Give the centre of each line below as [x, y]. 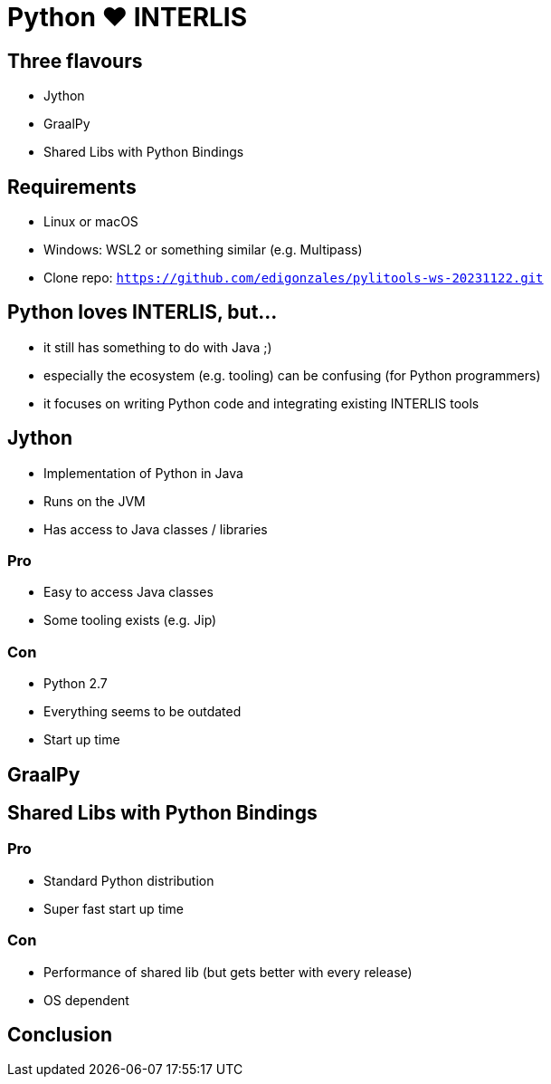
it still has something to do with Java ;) [158, 347]
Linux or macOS [91, 222]
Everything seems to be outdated [142, 712]
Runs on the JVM [95, 501]
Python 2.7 [76, 684]
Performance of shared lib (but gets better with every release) [228, 972]
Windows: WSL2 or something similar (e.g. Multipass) [203, 250]
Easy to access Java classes [128, 592]
